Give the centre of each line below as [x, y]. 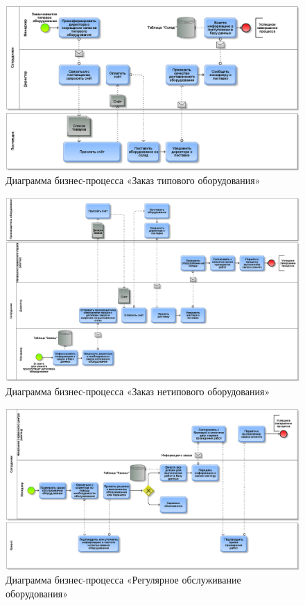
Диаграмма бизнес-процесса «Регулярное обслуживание [123, 580]
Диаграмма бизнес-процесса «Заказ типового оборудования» [133, 180]
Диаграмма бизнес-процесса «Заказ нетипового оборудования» [138, 391]
